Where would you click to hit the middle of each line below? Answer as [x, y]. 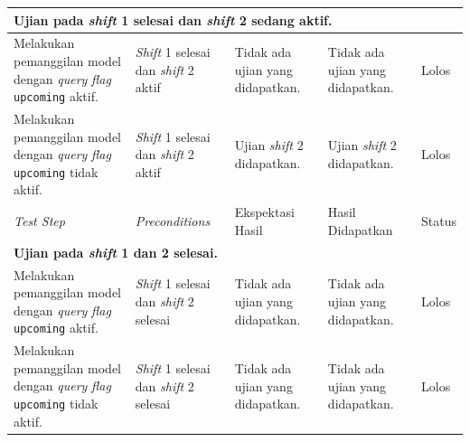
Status [439, 221]
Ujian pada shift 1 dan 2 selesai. [116, 252]
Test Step [39, 221]
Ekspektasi [264, 212]
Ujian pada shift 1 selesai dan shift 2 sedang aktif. [173, 19]
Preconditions [173, 221]
